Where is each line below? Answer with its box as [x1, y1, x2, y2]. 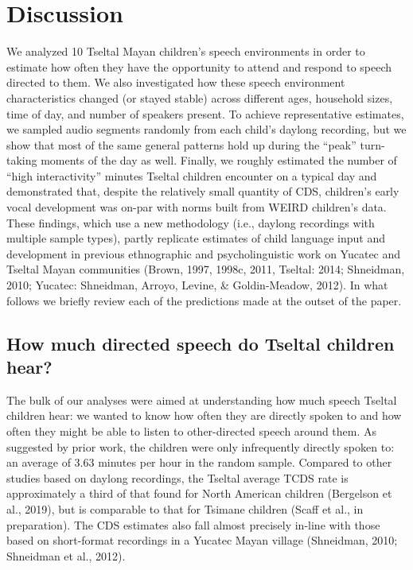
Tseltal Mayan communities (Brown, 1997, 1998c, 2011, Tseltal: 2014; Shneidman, [6, 261, 405, 277]
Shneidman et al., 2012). [6, 547, 126, 564]
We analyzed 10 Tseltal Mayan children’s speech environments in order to [6, 43, 365, 60]
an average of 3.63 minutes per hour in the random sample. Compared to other [6, 454, 392, 471]
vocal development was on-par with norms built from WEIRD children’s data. [6, 199, 387, 215]
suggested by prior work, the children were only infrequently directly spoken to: [6, 438, 395, 455]
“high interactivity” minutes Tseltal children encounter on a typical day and [6, 167, 377, 184]
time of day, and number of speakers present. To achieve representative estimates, [6, 105, 404, 122]
